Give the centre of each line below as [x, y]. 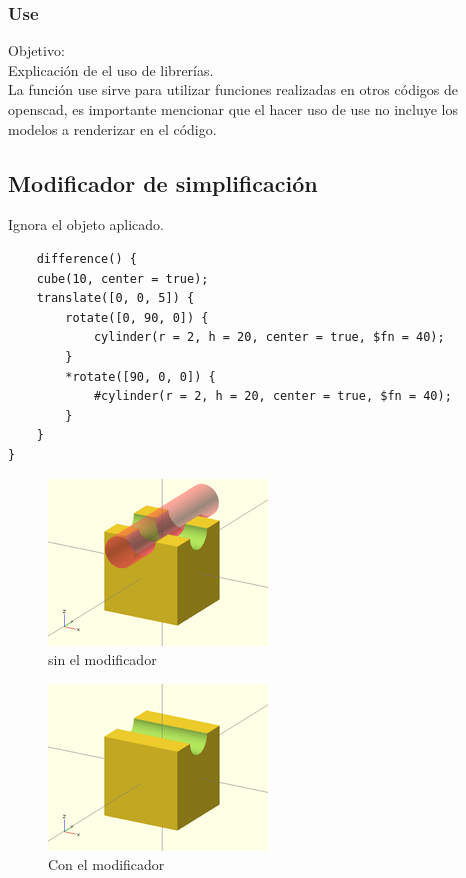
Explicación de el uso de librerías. [111, 69]
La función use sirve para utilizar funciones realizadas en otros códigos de [233, 89]
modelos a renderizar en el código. [112, 128]
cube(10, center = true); [122, 278]
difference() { [86, 258]
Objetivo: [36, 50]
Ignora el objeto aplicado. [86, 224]
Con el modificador [106, 864]
